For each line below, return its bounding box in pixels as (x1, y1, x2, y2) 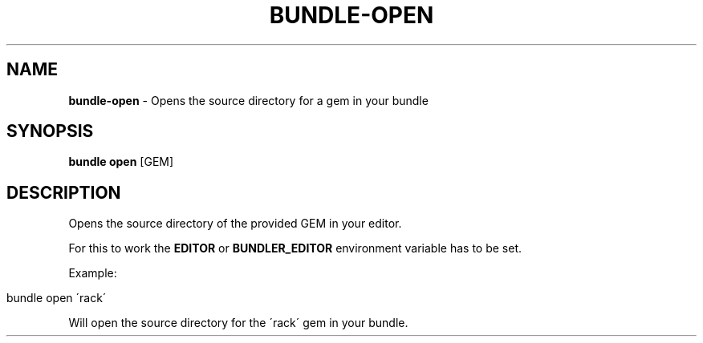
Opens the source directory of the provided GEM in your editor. (68, 216, 402, 231)
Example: (68, 266, 117, 280)
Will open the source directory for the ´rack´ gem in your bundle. (68, 316, 408, 330)
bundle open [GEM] (68, 155, 174, 169)
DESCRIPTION (6, 182, 121, 203)
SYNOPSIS (6, 121, 94, 142)
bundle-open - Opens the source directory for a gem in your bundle (68, 93, 429, 107)
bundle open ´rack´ (6, 291, 107, 305)
